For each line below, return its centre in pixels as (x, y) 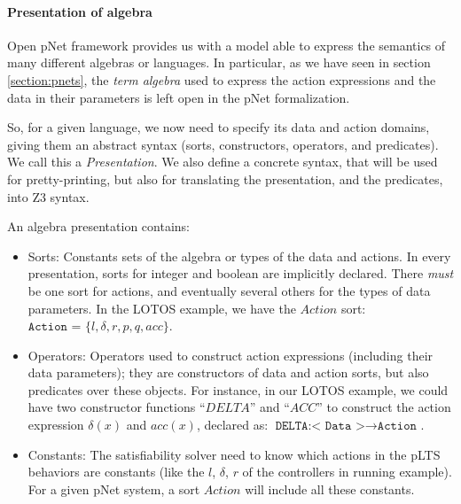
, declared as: (232, 425)
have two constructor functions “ (117, 407)
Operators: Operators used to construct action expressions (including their (230, 355)
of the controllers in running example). (347, 472)
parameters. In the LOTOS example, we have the (162, 308)
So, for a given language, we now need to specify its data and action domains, (219, 127)
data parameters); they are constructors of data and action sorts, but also (228, 372)
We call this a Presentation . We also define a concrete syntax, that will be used (223, 162)
